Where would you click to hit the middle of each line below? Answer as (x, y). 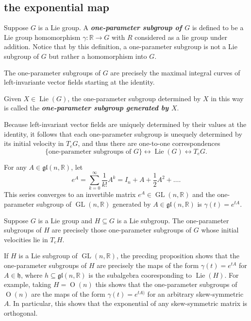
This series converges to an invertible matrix (70, 194)
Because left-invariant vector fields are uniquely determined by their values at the (125, 124)
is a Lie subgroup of (48, 256)
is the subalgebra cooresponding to (140, 275)
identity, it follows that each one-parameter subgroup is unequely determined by (123, 134)
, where (32, 275)
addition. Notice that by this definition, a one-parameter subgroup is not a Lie (121, 46)
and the (204, 194)
